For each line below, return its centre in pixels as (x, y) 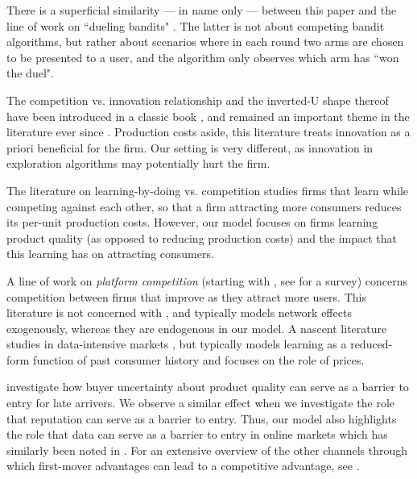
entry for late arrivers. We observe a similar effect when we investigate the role (200, 403)
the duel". (30, 73)
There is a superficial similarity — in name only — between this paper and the (202, 10)
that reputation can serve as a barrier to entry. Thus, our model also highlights (202, 418)
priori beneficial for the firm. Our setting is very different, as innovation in (190, 147)
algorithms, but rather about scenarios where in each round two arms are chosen (205, 42)
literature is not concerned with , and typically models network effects (179, 312)
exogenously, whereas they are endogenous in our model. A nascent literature (197, 328)
